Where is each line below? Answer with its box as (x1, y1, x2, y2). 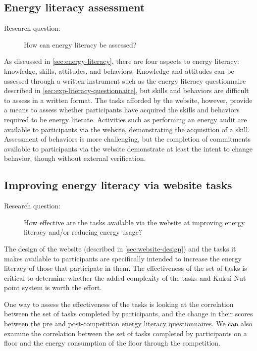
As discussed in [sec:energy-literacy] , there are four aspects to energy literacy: (4, 56, 239, 66)
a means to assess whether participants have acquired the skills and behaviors (4, 104, 240, 115)
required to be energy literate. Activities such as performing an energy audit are (4, 114, 247, 124)
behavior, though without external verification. (4, 153, 146, 163)
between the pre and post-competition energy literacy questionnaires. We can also (4, 318, 253, 329)
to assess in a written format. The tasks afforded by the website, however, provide (4, 95, 253, 105)
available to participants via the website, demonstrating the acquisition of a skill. (4, 124, 250, 134)
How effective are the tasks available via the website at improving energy (24, 217, 245, 227)
